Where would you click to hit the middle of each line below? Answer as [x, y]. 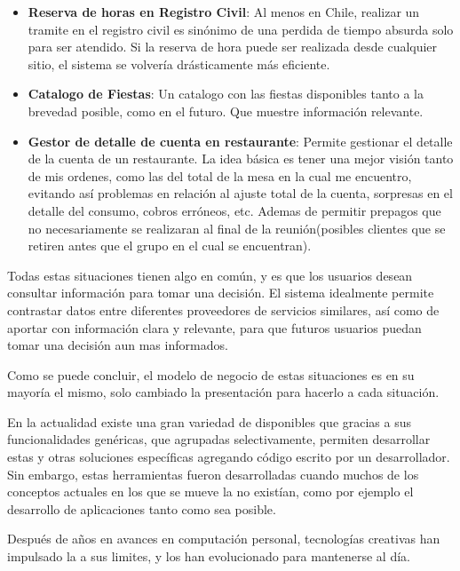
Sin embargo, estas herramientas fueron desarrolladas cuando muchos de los [213, 474]
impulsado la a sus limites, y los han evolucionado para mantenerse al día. [209, 556]
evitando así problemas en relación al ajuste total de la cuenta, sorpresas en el [240, 193]
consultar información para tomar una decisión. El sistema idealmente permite [221, 293]
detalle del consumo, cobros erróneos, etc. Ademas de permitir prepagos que [234, 210]
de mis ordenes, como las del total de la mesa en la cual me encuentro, [220, 175]
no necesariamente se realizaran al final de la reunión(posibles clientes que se [237, 228]
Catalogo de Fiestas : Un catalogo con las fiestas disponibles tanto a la [226, 94]
